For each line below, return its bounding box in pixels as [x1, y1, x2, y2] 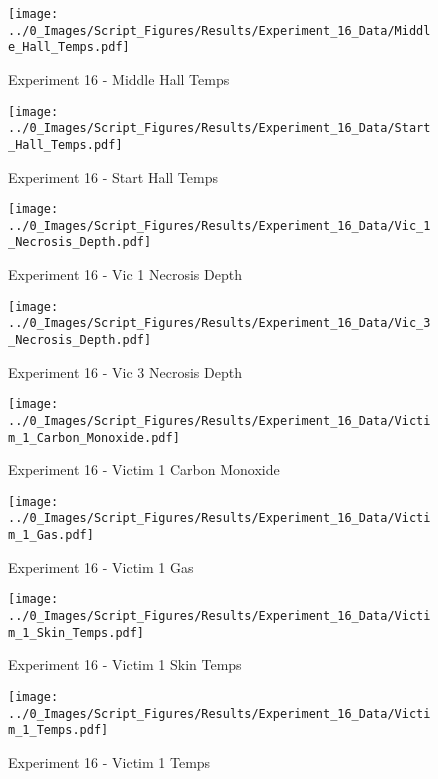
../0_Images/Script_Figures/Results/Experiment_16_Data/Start [8, 121, 431, 136]
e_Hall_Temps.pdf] [8, 40, 130, 55]
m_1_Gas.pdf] [8, 528, 94, 543]
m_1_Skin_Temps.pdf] [8, 625, 145, 640]
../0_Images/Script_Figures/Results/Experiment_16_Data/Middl [8, 23, 431, 38]
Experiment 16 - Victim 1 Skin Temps [8, 654, 242, 675]
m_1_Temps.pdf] [8, 723, 109, 738]
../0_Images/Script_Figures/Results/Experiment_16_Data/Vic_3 [8, 316, 431, 331]
